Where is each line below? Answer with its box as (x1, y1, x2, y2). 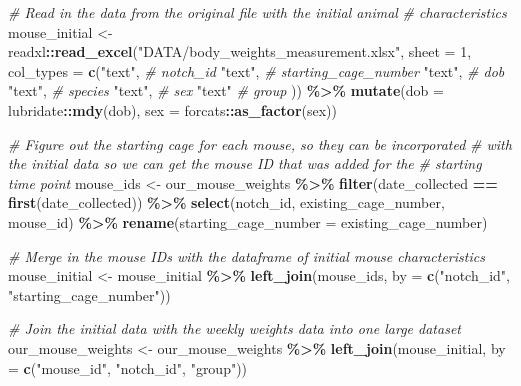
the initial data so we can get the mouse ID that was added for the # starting (8, 153, 482, 174)
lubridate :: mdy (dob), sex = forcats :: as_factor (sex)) (8, 99, 338, 120)
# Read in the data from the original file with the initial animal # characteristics (8, 2, 507, 22)
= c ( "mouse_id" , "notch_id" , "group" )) (8, 357, 248, 378)
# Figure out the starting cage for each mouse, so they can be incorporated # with (8, 133, 512, 154)
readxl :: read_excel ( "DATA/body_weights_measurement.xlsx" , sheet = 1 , (8, 41, 472, 62)
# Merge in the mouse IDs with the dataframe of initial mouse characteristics (8, 245, 485, 266)
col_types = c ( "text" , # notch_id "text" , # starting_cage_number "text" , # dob (8, 60, 505, 81)
